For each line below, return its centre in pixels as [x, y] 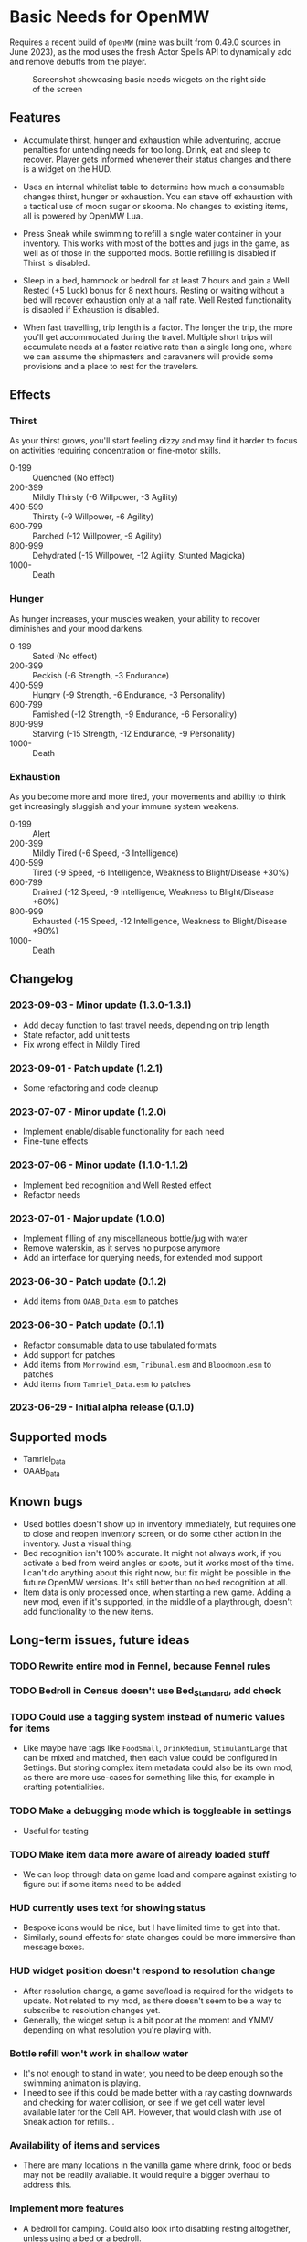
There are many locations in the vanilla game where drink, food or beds [157, 2165]
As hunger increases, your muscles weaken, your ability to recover [135, 618]
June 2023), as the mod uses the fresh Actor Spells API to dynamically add [151, 51]
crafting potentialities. [64, 1787]
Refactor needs [52, 1194]
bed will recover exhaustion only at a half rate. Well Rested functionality [157, 300]
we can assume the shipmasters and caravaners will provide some [148, 356]
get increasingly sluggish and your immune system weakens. [124, 806]
